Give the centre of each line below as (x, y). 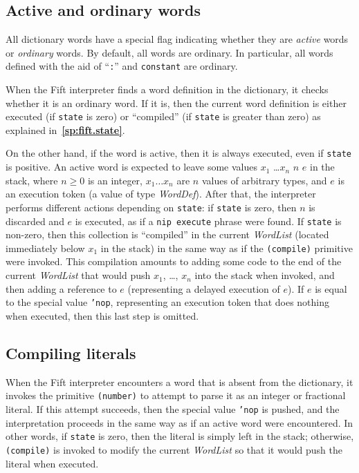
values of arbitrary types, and (264, 180)
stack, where (32, 180)
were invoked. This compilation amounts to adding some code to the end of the (174, 261)
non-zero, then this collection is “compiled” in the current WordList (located (167, 234)
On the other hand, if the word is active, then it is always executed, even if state (179, 153)
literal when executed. (52, 463)
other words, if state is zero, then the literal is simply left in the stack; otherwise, (180, 436)
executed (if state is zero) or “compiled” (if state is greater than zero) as (163, 116)
